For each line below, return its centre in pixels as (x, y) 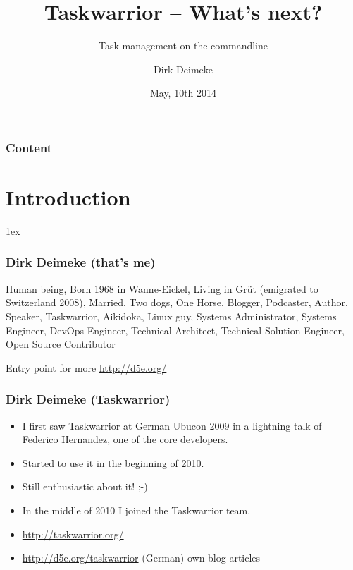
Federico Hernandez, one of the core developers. (125, 439)
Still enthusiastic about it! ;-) (85, 486)
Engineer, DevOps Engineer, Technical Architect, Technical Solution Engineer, (175, 330)
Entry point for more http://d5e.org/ (86, 367)
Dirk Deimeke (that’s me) (81, 262)
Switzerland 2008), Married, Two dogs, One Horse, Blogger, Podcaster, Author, (177, 302)
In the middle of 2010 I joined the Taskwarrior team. (136, 510)
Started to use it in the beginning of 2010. (113, 462)
